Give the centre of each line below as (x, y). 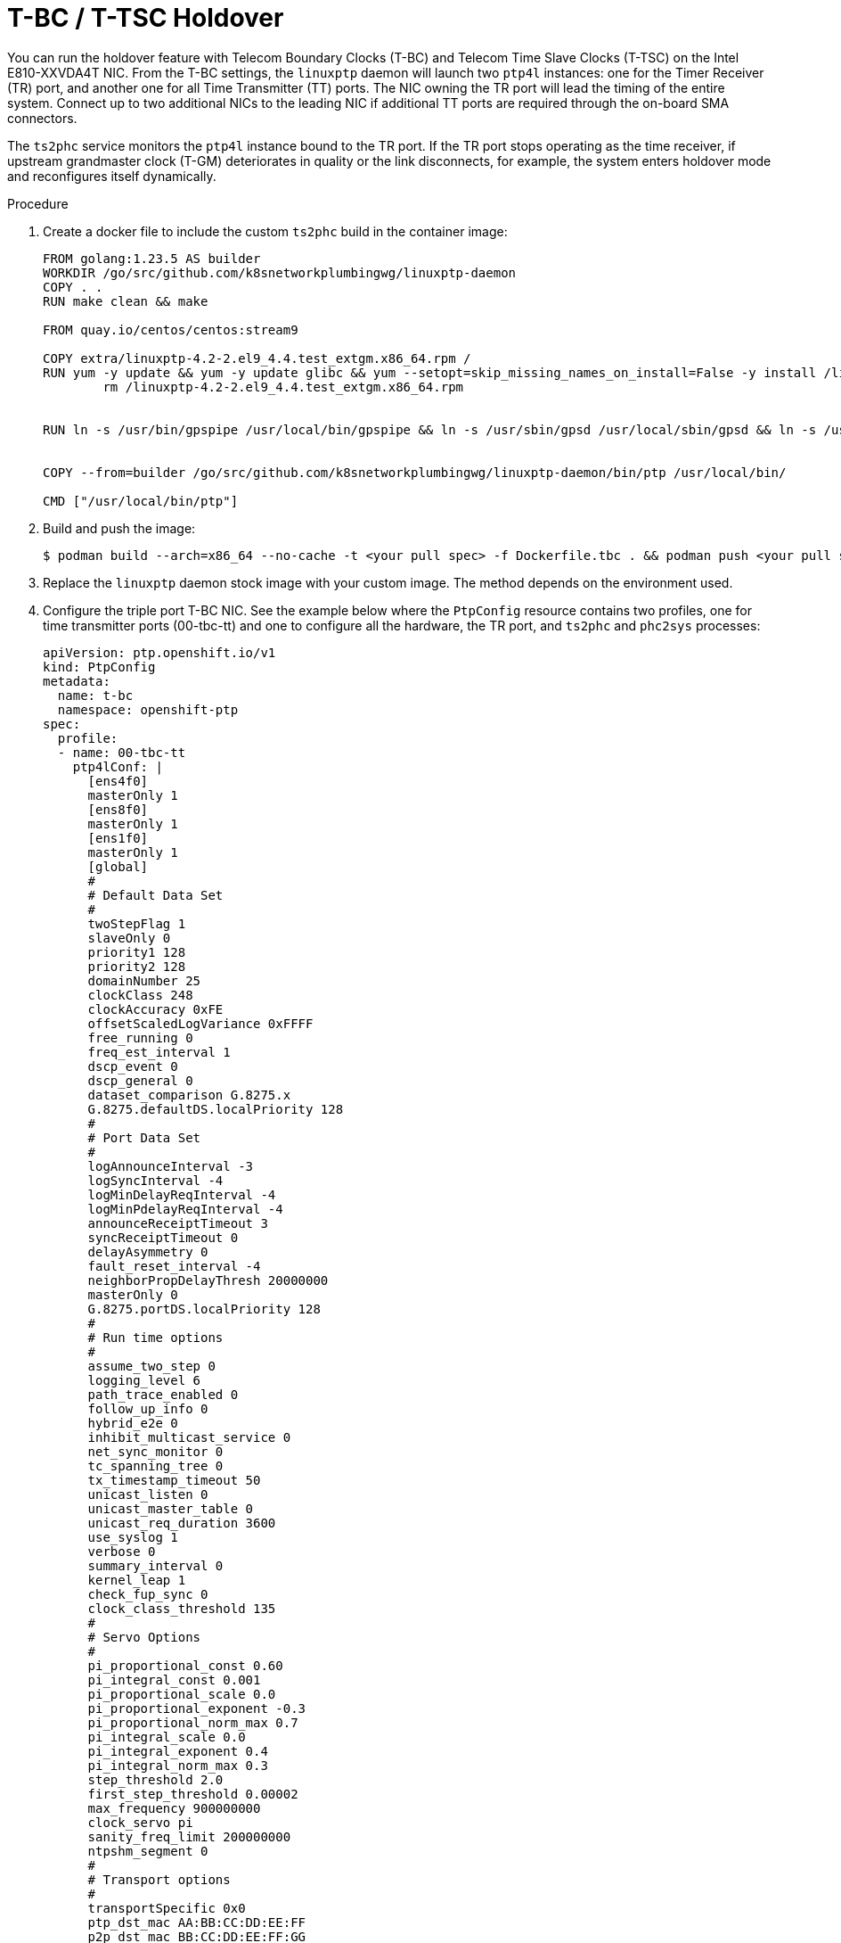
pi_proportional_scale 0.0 (182, 1694)
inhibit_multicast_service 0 (189, 1437)
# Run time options (155, 1337)
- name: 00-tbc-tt (122, 752)
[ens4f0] (118, 781)
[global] (118, 866)
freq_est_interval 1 (159, 1052)
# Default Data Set (155, 895)
